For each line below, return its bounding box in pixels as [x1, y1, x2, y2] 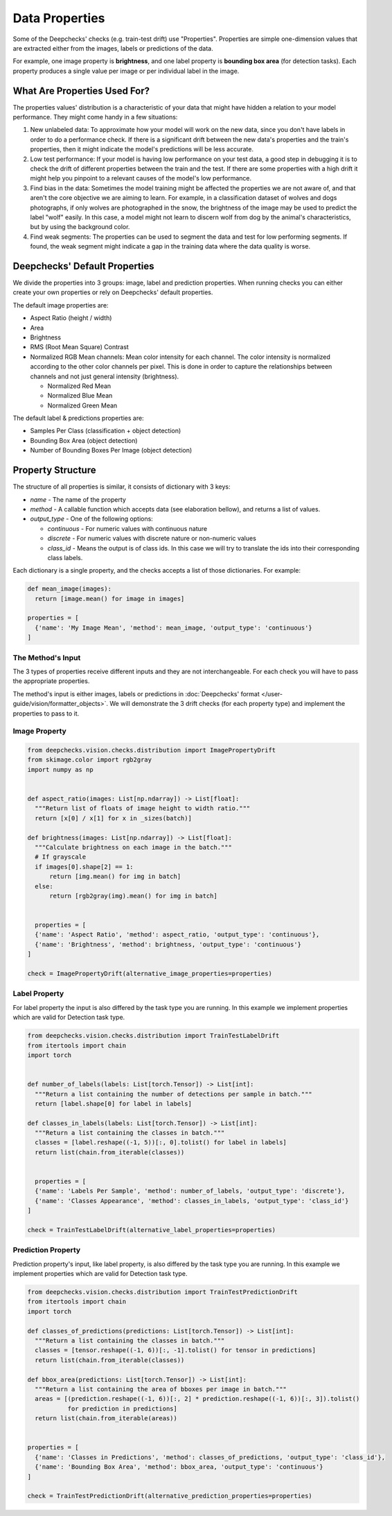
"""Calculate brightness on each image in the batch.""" [35, 843, 232, 851]
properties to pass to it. [12, 709, 80, 718]
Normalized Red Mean [47, 382, 112, 390]
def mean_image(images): [27, 585, 112, 593]
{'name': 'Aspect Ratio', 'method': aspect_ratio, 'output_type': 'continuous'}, [35, 931, 320, 938]
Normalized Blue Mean [47, 391, 113, 400]
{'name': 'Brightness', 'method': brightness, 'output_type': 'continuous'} [35, 941, 301, 948]
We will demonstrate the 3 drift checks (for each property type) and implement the [109, 700, 346, 708]
